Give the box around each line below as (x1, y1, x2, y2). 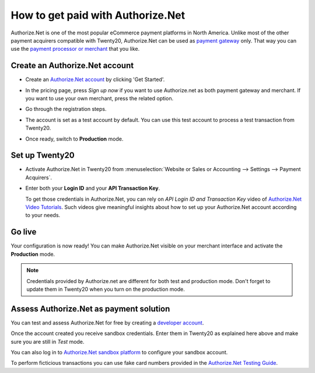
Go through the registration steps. (25, 106, 107, 113)
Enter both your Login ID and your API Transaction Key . (25, 184, 160, 192)
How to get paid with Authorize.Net (10, 9, 185, 22)
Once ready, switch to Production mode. (25, 135, 124, 142)
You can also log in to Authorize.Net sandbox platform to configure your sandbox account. (10, 348, 228, 355)
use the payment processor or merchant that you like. (10, 46, 140, 53)
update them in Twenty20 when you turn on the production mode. (26, 285, 185, 292)
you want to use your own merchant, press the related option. (25, 95, 174, 102)
